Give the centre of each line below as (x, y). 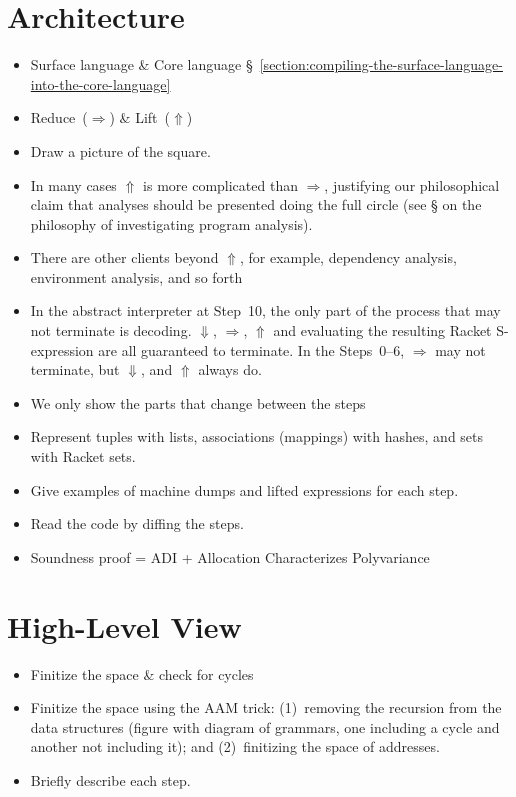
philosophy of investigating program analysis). (171, 223)
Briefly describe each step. (110, 779)
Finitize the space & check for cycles (142, 673)
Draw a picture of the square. (120, 150)
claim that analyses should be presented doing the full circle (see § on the (256, 204)
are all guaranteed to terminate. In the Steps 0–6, (251, 349)
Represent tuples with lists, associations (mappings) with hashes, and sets (257, 436)
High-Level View (124, 625)
